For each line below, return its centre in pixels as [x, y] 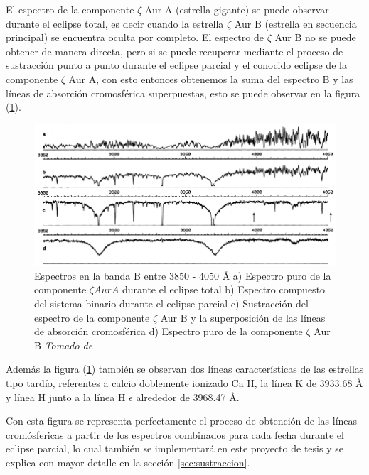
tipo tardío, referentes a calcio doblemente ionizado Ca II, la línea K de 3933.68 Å [184, 383]
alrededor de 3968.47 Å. [188, 397]
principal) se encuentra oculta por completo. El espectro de [135, 37]
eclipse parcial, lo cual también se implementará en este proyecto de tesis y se [175, 448]
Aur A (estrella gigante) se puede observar [237, 9]
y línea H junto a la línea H [66, 397]
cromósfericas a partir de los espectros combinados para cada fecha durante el [175, 434]
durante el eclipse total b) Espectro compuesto [224, 289]
